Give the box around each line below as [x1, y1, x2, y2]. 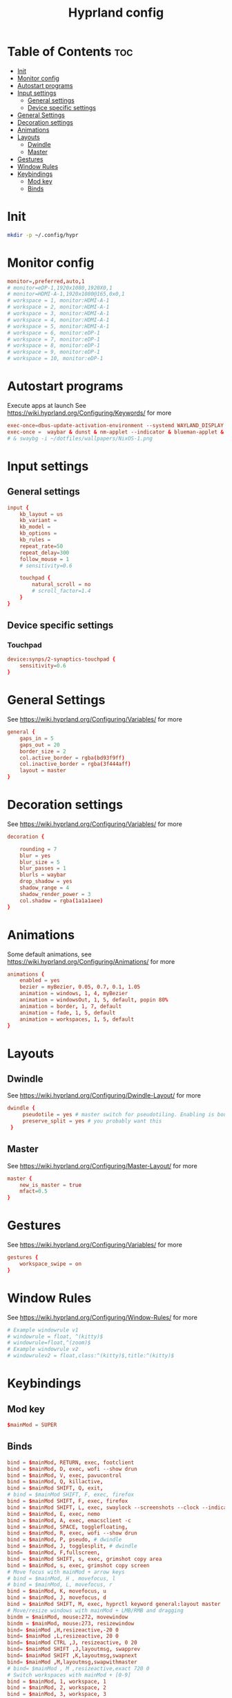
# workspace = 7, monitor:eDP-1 [7, 336, 100, 343]
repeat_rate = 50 [19, 542, 64, 550]
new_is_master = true [19, 1181, 81, 1188]
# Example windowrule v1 [7, 1326, 79, 1334]
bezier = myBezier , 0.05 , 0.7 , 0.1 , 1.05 [19, 983, 141, 991]
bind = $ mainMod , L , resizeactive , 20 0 [7, 1633, 119, 1640]
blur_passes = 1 [19, 865, 67, 872]
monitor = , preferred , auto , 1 [7, 278, 85, 285]
